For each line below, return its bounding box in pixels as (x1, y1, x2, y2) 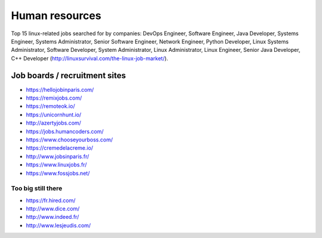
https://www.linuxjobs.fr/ (26, 161, 87, 168)
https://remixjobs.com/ (26, 94, 82, 101)
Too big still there (11, 184, 63, 193)
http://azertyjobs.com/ (26, 119, 82, 126)
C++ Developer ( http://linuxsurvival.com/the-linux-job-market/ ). (11, 54, 168, 62)
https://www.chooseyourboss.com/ (26, 136, 113, 143)
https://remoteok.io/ (26, 103, 75, 110)
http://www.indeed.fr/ (26, 214, 79, 221)
